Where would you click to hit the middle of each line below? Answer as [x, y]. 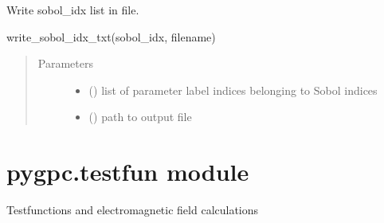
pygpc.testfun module [128, 172]
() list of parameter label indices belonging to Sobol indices [233, 90]
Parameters [65, 63]
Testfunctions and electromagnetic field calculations [133, 210]
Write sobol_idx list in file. [73, 10]
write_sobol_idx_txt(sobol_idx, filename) [111, 36]
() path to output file [140, 117]
